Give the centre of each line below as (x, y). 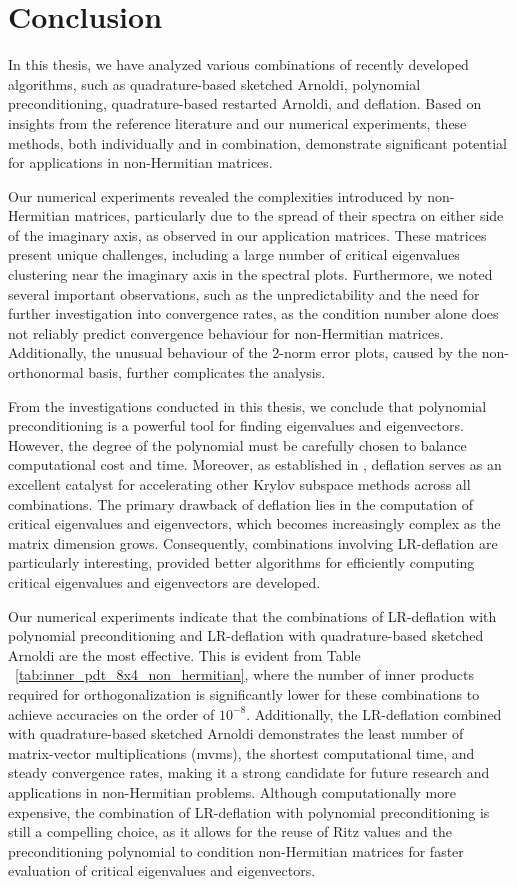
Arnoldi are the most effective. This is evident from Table (184, 654)
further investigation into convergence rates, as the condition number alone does (253, 313)
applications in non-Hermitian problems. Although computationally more (232, 791)
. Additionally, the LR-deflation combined (374, 713)
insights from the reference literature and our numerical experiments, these (237, 122)
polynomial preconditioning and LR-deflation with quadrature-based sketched (246, 635)
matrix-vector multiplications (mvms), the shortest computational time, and (241, 752)
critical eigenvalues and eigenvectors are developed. (164, 581)
